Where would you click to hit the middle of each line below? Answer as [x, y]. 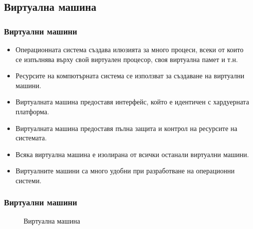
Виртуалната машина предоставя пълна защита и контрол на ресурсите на [126, 128]
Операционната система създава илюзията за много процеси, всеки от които [129, 49]
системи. [28, 180]
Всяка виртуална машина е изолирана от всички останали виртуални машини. [132, 154]
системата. [31, 138]
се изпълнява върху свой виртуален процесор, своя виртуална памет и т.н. [127, 59]
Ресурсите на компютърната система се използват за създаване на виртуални [130, 76]
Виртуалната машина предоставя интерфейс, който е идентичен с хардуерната [132, 102]
